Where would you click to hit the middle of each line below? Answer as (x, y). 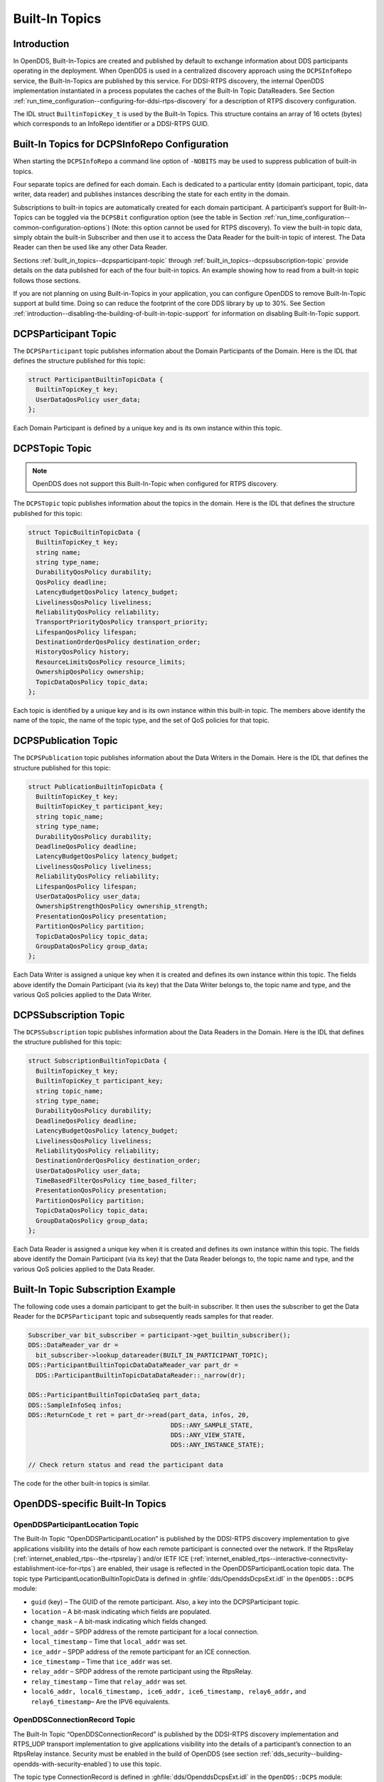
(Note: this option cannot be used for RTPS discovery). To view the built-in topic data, (237, 227)
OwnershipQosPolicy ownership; (90, 672)
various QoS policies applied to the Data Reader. (84, 1269)
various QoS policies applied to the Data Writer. (82, 995)
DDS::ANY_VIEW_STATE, (208, 1435)
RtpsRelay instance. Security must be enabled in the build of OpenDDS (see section (136, 1754)
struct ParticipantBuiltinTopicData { (96, 380)
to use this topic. (137, 1763)
